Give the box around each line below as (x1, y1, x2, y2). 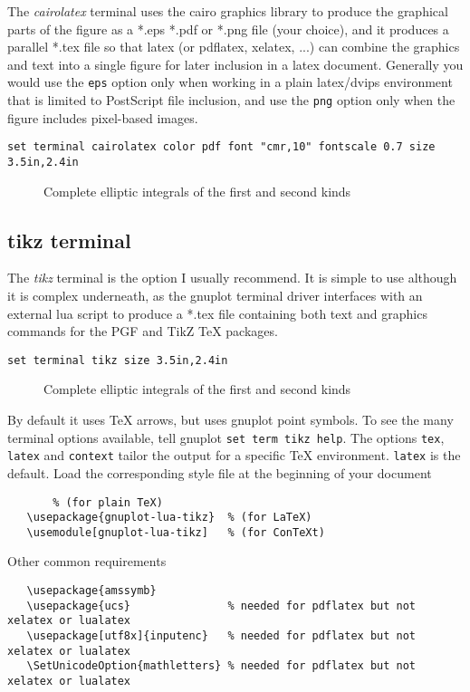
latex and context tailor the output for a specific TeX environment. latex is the (7, 446, 461, 465)
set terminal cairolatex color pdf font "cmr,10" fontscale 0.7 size (7, 140, 436, 154)
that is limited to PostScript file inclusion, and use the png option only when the (7, 91, 456, 110)
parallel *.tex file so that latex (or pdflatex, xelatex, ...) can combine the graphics (7, 37, 460, 56)
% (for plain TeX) (53, 495, 163, 509)
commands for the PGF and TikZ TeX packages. (7, 322, 278, 341)
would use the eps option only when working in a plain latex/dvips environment (7, 72, 453, 91)
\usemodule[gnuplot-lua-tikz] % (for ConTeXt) (26, 525, 325, 539)
